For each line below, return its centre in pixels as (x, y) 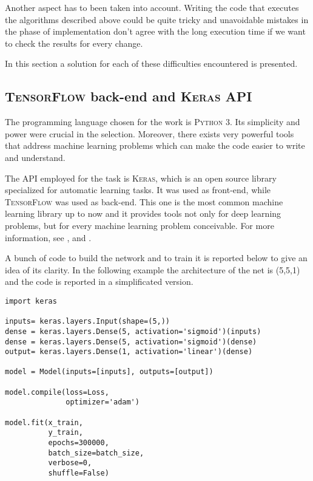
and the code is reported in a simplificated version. (99, 281)
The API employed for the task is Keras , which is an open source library (141, 178)
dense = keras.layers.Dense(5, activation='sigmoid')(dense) (131, 342)
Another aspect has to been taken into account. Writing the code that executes (152, 7)
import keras (31, 301)
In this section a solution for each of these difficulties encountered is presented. (151, 63)
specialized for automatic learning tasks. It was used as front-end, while (138, 190)
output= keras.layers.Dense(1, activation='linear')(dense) (129, 352)
